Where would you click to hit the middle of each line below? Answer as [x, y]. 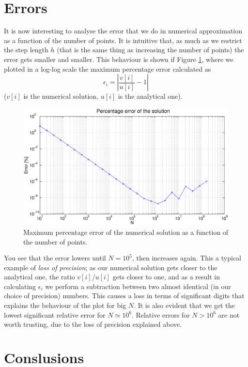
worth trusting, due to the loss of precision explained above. [93, 324]
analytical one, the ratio [39, 277]
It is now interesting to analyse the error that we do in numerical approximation [123, 31]
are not [229, 314]
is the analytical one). [150, 96]
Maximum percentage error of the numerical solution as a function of [126, 232]
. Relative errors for [161, 314]
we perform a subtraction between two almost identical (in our [138, 286]
